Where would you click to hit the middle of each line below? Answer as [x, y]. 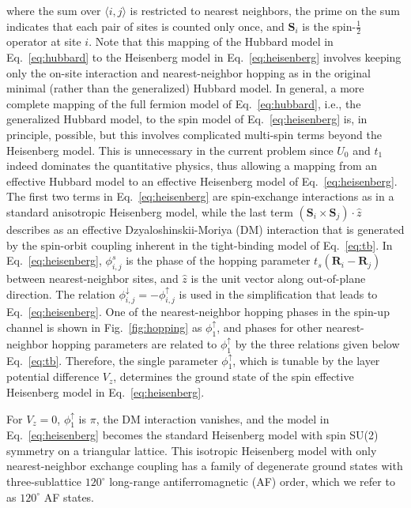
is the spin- [329, 26]
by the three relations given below [317, 343]
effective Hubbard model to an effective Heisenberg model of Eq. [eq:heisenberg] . [202, 181]
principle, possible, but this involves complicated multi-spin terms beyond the [194, 134]
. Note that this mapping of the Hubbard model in [211, 41]
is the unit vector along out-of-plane [278, 278]
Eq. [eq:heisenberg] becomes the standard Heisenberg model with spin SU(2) [192, 435]
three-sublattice [44, 482]
